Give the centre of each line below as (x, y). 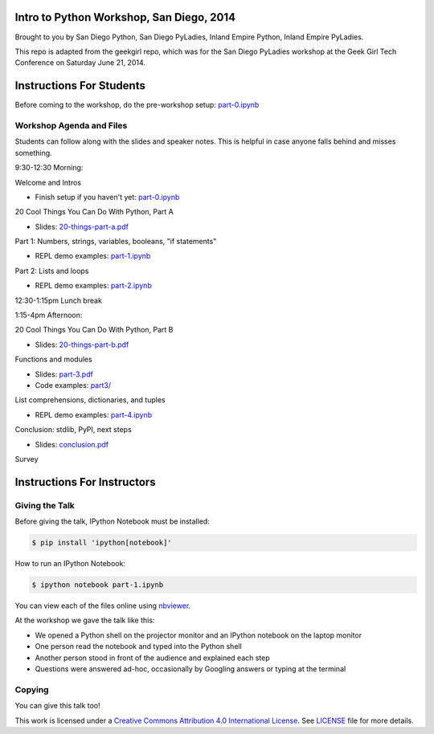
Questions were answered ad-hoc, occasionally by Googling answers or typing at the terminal (190, 669)
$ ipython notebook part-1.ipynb (98, 585)
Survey (27, 459)
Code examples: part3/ (73, 385)
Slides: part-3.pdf (64, 374)
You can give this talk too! (57, 706)
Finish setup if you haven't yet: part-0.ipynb (107, 197)
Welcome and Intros (48, 182)
